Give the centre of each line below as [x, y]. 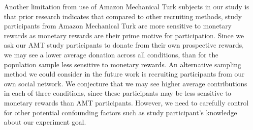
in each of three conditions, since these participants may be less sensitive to [118, 93]
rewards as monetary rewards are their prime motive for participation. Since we [124, 35]
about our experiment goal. [45, 122]
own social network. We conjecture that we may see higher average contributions [126, 83]
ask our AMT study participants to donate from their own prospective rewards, [124, 45]
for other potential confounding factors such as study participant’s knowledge [121, 112]
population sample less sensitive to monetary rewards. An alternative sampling [123, 64]
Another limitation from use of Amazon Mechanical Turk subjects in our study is [126, 6]
